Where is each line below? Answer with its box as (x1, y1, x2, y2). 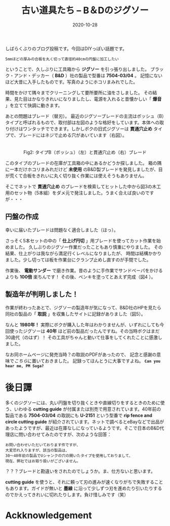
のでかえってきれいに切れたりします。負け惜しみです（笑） (5, 492, 129, 498)
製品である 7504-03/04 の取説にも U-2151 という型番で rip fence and (5, 412, 153, 418)
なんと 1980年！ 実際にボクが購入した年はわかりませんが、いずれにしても (5, 322, 160, 328)
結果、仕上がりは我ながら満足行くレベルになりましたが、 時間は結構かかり (5, 250, 162, 256)
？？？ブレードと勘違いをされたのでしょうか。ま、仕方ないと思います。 (5, 468, 155, 474)
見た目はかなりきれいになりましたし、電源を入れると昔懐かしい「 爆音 (14, 96, 162, 102)
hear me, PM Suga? (5, 363, 44, 368)
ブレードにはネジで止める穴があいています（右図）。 (18, 132, 127, 138)
